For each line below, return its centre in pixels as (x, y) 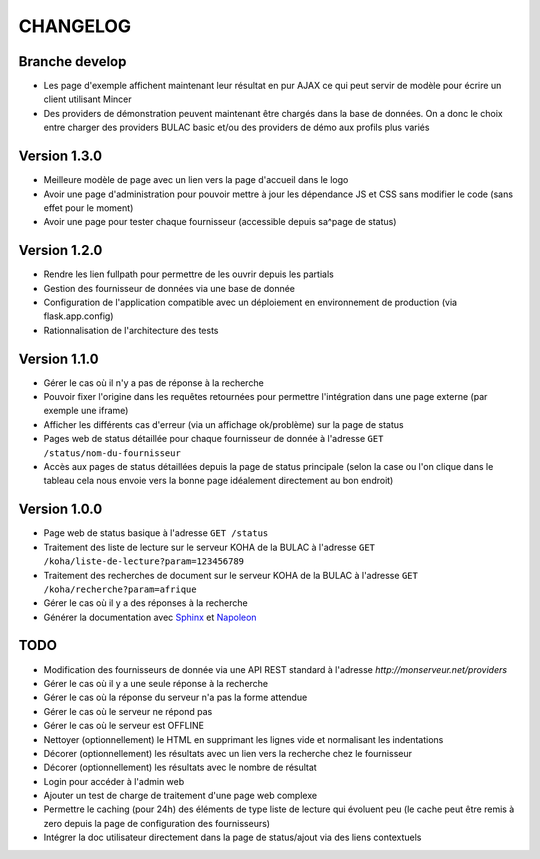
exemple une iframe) (86, 411)
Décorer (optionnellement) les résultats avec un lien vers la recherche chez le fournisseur (228, 753)
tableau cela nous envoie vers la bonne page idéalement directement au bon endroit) (218, 481)
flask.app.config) (78, 316)
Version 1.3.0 (60, 156)
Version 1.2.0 (60, 250)
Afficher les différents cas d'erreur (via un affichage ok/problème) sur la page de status (223, 424)
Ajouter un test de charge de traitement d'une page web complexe (180, 796)
